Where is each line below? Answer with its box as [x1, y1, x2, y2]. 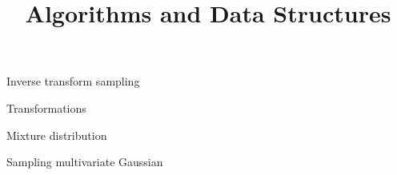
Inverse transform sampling [6, 73, 140, 89]
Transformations [6, 99, 86, 116]
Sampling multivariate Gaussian [6, 153, 163, 170]
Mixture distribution [6, 126, 107, 143]
